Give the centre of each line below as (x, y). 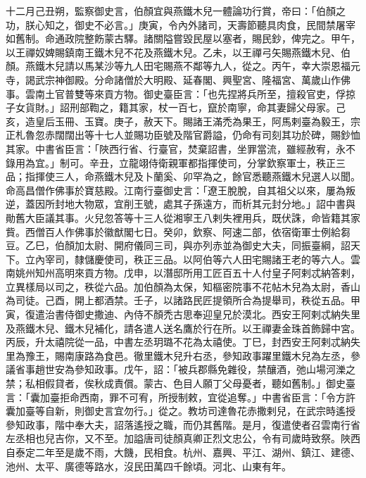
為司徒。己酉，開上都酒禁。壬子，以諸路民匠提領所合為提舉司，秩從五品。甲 (183, 300)
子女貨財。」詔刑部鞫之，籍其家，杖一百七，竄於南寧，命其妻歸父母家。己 (176, 107)
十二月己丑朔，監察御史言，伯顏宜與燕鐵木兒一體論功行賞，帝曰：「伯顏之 (176, 11)
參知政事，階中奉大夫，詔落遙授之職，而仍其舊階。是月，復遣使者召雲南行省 (183, 424)
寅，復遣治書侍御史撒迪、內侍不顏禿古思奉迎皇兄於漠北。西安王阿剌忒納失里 (183, 314)
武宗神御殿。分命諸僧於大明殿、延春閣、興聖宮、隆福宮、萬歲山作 (188, 79)
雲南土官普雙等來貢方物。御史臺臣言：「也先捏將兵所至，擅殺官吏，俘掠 (190, 93)
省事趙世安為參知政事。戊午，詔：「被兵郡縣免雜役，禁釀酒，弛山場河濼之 (185, 369)
